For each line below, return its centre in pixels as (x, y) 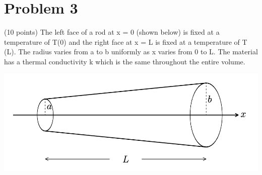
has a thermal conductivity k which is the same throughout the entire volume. (125, 61)
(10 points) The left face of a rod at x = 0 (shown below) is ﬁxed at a (112, 32)
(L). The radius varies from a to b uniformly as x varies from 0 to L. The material (131, 52)
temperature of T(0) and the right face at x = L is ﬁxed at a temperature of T (126, 41)
